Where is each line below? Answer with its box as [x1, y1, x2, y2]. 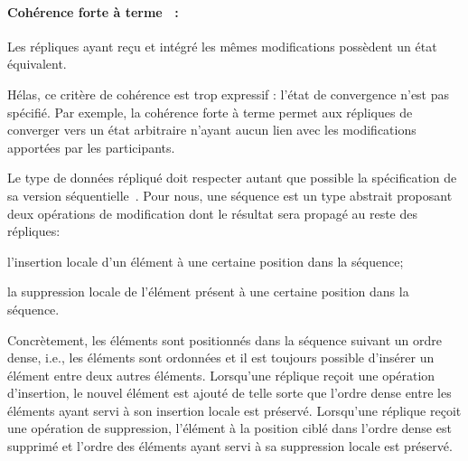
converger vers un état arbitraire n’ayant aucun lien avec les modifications [7, 120, 417, 139]
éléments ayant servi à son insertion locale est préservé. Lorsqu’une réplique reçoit [7, 400, 462, 419]
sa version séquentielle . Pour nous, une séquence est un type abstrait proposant [7, 185, 453, 204]
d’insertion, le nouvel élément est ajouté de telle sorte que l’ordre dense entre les [7, 383, 452, 402]
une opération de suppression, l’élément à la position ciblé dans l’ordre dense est [7, 419, 452, 437]
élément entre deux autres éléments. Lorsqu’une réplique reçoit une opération [7, 365, 435, 384]
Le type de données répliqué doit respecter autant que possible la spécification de [7, 168, 457, 187]
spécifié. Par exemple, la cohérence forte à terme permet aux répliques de [7, 102, 413, 121]
